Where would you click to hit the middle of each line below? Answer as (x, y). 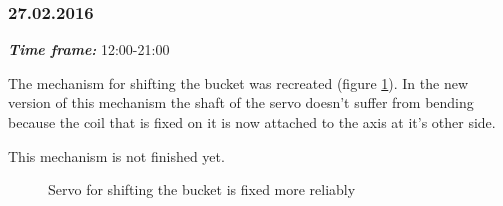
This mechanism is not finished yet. (116, 155)
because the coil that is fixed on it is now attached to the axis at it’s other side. (252, 122)
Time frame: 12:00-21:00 (89, 49)
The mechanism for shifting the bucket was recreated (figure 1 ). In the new (238, 82)
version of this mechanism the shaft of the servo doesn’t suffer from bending (241, 102)
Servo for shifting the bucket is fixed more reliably (202, 189)
